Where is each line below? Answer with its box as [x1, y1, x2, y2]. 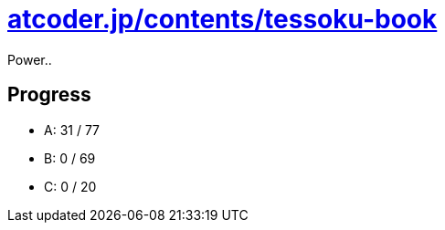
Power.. [7, 51, 52, 68]
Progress [7, 83, 91, 107]
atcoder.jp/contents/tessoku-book [7, 4, 438, 35]
